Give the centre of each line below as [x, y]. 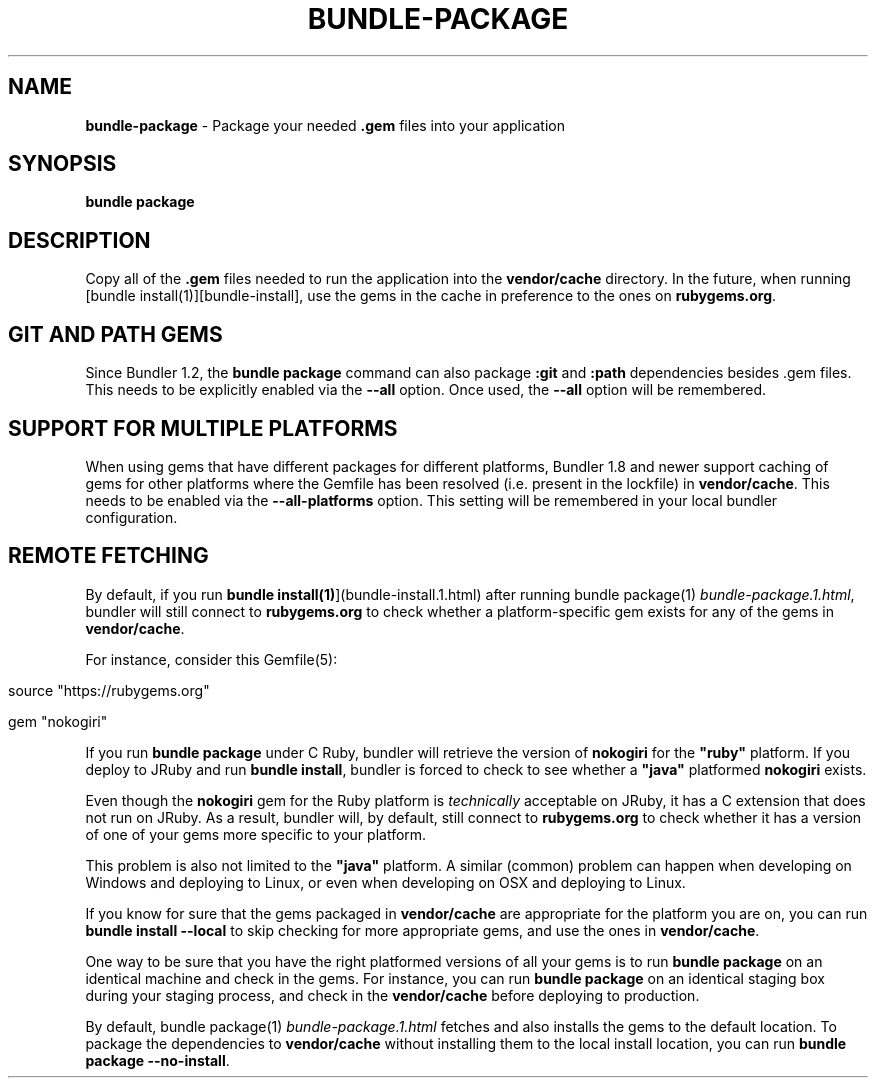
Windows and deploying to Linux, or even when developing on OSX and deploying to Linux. [385, 882]
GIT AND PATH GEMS [115, 334]
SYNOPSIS [62, 164]
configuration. [131, 517]
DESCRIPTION [79, 240]
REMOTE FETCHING [108, 556]
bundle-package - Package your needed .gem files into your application [325, 125]
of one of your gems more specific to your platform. [256, 834]
